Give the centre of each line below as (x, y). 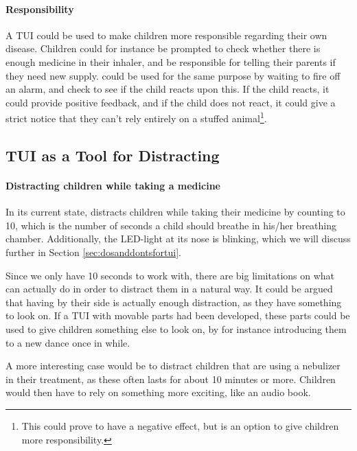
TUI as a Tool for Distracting (113, 155)
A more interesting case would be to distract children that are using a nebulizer (173, 366)
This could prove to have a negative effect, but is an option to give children (180, 425)
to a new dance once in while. (68, 342)
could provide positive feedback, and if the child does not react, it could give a (171, 102)
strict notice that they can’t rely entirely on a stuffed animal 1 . (136, 117)
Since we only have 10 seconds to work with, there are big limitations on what (170, 275)
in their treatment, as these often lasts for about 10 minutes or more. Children (171, 379)
